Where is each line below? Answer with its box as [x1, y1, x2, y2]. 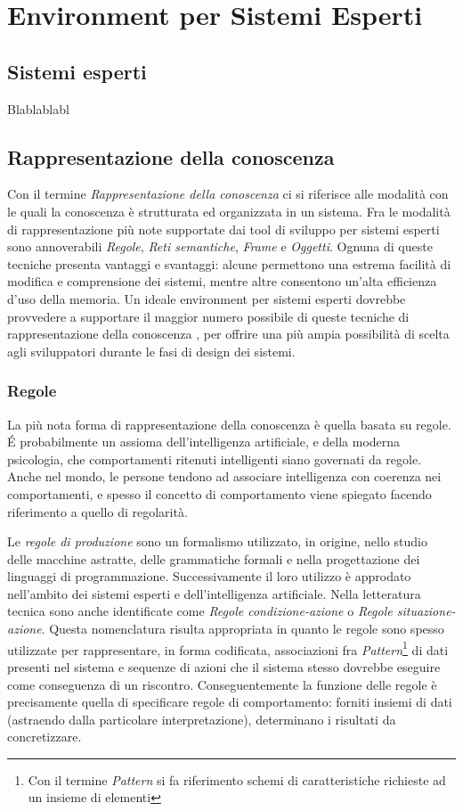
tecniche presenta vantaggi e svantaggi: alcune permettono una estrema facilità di [7, 254, 451, 273]
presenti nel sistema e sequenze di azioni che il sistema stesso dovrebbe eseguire [7, 657, 441, 676]
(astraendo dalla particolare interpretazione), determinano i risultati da [7, 709, 396, 728]
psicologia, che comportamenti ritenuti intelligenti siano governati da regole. [7, 449, 422, 468]
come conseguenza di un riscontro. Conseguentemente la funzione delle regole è [7, 675, 437, 693]
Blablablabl [7, 99, 69, 118]
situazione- [396, 602, 456, 620]
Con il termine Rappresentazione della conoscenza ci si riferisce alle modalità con [7, 184, 449, 203]
